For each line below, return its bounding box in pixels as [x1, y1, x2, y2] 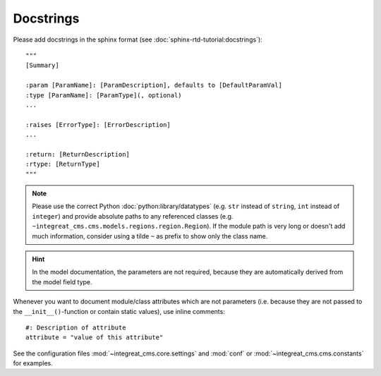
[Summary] [25, 61, 59, 70]
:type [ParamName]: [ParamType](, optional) [25, 91, 183, 99]
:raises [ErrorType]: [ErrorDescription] [25, 121, 171, 128]
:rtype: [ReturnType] [25, 160, 100, 169]
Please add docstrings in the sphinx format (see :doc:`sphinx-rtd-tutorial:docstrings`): [13, 35, 262, 44]
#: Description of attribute [25, 323, 126, 332]
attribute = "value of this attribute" [25, 334, 164, 341]
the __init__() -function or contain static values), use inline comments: [13, 307, 225, 315]
